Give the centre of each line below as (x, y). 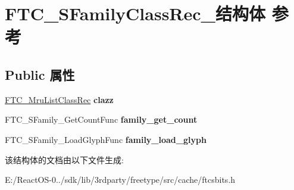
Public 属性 (40, 74)
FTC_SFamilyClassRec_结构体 (135, 13)
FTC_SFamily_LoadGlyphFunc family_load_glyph (106, 139)
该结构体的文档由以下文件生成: (64, 159)
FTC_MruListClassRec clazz (59, 99)
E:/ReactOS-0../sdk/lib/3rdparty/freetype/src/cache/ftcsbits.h (120, 180)
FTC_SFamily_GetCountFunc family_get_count (101, 119)
